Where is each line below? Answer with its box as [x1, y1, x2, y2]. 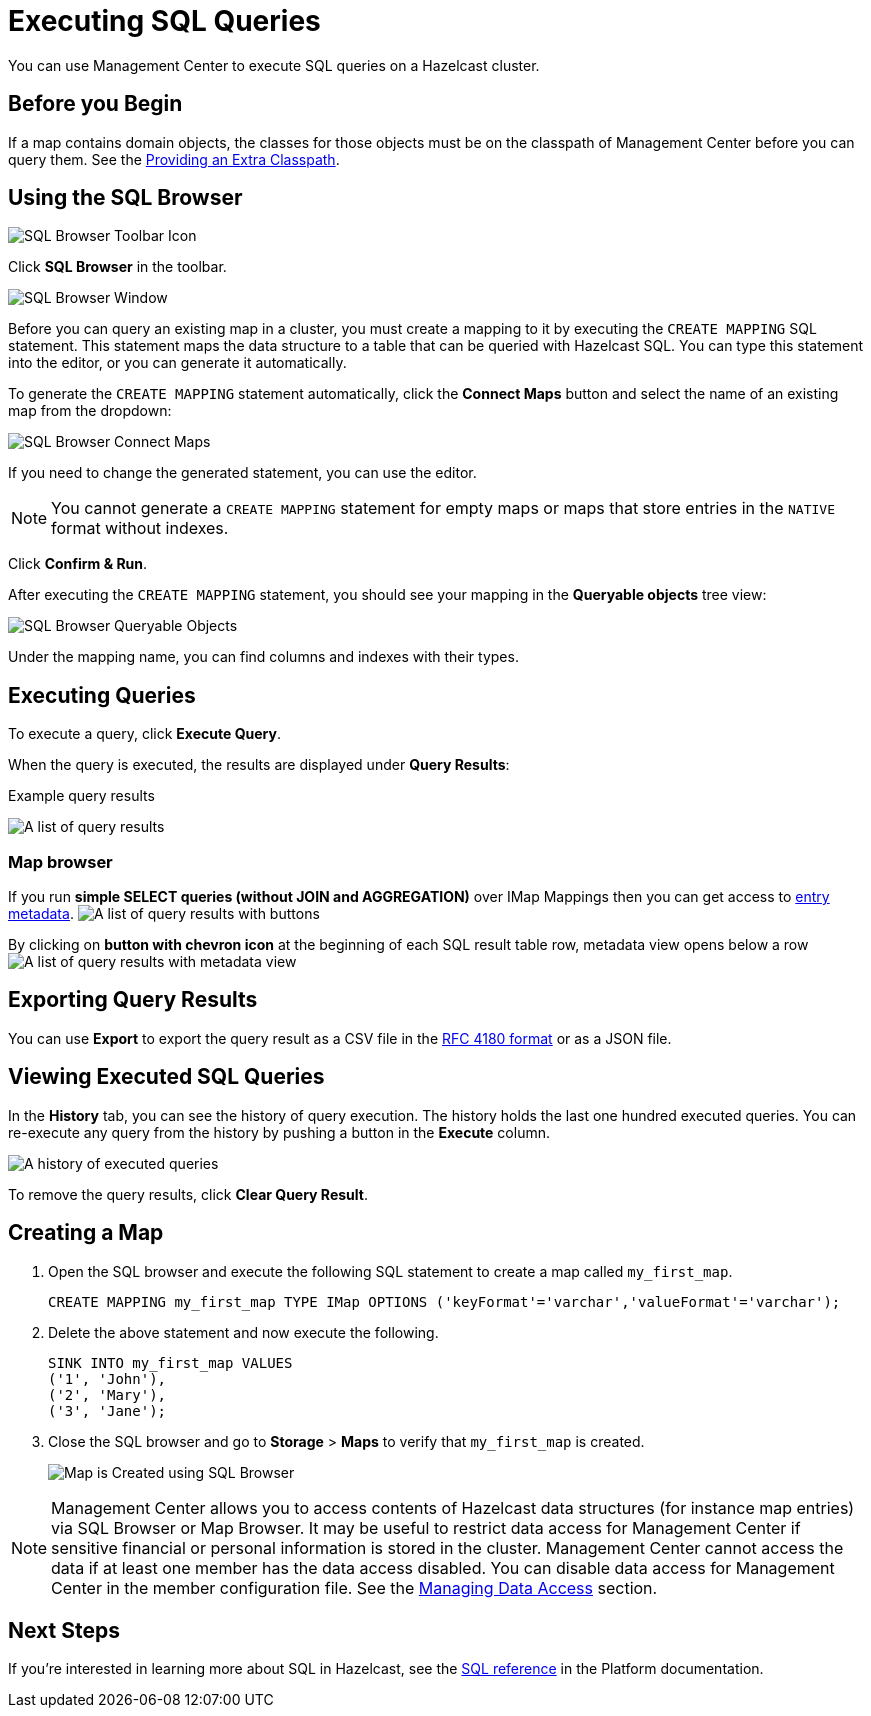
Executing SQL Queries [8, 4, 321, 38]
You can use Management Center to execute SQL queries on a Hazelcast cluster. [8, 56, 540, 74]
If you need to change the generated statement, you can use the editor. [8, 464, 477, 482]
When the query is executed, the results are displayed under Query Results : [8, 756, 510, 774]
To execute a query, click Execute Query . [8, 725, 281, 743]
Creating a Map [8, 1220, 164, 1246]
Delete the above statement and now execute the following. [48, 1323, 439, 1341]
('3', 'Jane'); [48, 1402, 167, 1419]
